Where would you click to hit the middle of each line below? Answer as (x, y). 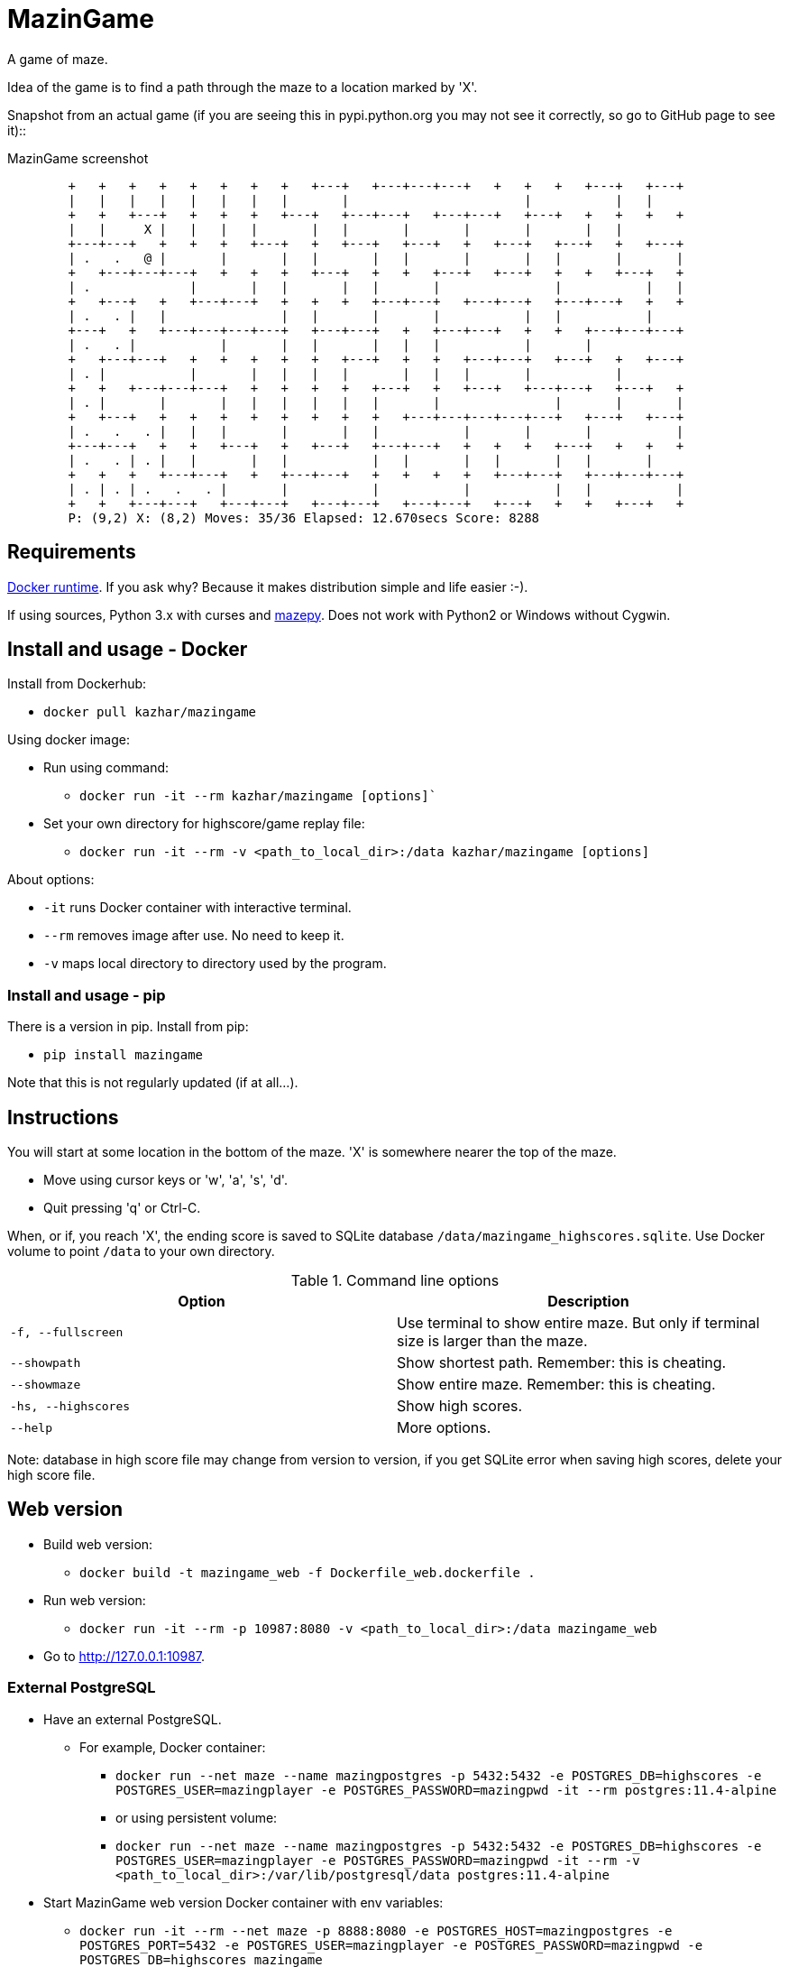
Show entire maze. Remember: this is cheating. (556, 1385)
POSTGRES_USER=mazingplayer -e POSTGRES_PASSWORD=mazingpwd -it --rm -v (378, 1860)
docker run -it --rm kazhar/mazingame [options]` (258, 796)
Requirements (72, 552)
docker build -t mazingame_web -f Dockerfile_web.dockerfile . (307, 1572)
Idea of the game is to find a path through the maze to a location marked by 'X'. (243, 87)
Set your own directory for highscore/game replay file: (204, 824)
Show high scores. (460, 1406)
